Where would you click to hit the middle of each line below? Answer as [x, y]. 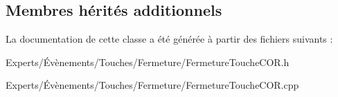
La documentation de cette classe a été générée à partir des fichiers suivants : [169, 39]
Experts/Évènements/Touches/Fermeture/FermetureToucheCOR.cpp [152, 85]
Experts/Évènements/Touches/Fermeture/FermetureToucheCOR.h [148, 62]
